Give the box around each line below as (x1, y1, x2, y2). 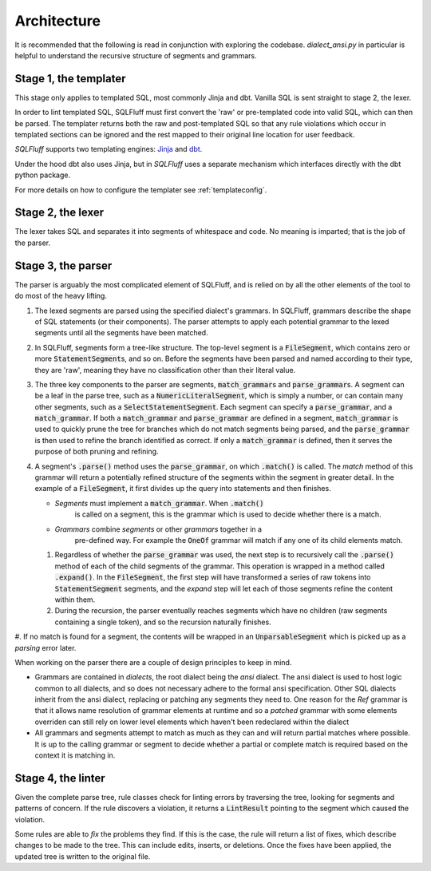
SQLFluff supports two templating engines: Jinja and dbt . (14, 145, 203, 154)
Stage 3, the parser (14, 259, 113, 272)
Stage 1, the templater (14, 72, 127, 85)
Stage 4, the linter (14, 771, 105, 785)
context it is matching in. (34, 750, 116, 760)
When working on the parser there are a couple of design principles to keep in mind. (14, 657, 292, 667)
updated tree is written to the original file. (14, 851, 151, 861)
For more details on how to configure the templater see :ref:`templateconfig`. (14, 184, 267, 195)
